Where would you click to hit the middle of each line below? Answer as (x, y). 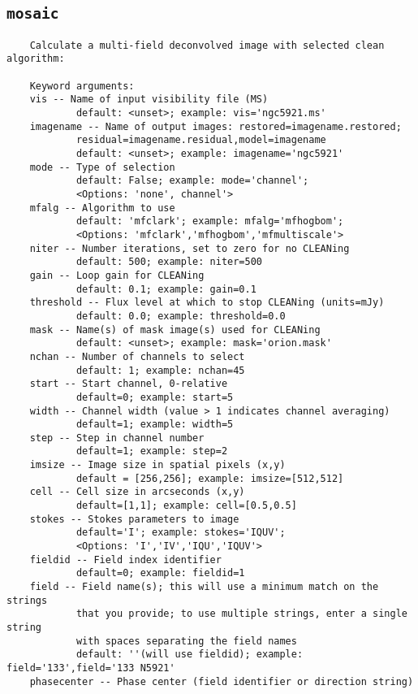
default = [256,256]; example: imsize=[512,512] (210, 478)
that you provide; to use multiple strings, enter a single (241, 614)
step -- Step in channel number (117, 438)
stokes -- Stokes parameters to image (134, 519)
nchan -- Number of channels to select (137, 356)
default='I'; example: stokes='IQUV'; (181, 533)
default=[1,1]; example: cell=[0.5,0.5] (186, 506)
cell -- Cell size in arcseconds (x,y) (137, 492)
